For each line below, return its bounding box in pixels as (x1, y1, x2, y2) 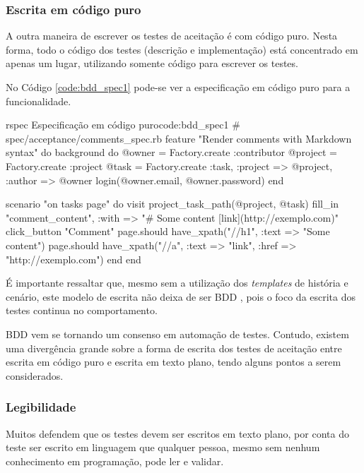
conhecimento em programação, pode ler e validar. (6, 453, 224, 468)
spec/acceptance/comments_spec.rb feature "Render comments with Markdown (6, 131, 352, 145)
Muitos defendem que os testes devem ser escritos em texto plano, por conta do (6, 426, 349, 441)
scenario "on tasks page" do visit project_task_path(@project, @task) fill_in (6, 196, 339, 211)
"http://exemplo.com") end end (6, 251, 141, 266)
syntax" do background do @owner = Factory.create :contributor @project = (6, 145, 337, 160)
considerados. (6, 368, 64, 383)
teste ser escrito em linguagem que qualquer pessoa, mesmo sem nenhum (6, 440, 320, 455)
